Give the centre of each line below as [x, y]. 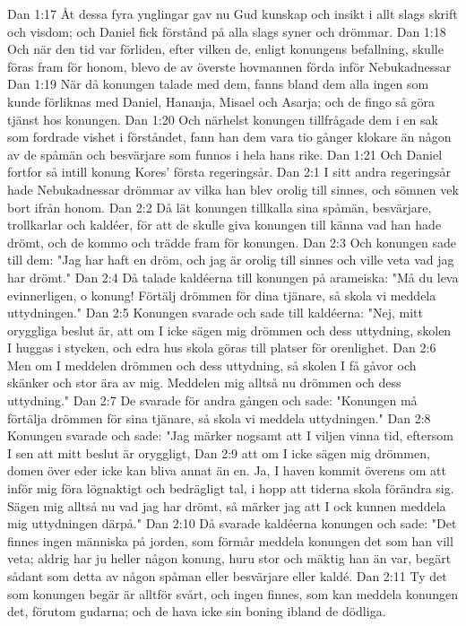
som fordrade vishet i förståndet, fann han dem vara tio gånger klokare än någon [229, 137]
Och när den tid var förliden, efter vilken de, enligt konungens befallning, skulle [225, 49]
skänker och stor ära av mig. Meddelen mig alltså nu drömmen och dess [204, 383]
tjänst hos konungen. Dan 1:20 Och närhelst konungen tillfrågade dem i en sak [223, 119]
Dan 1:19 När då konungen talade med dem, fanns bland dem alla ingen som [218, 84]
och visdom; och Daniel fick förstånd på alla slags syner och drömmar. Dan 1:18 [227, 31]
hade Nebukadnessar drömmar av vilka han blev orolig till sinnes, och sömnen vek [233, 189]
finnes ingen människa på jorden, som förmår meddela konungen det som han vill [230, 540]
